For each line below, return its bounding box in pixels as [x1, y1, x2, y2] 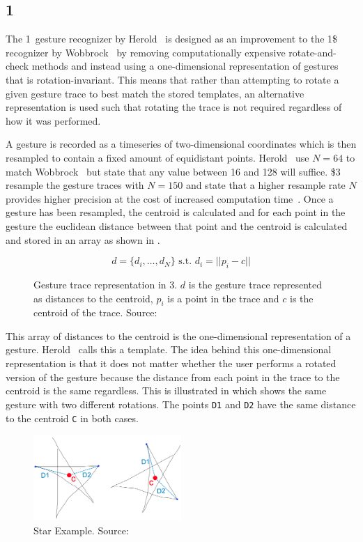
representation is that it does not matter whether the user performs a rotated [6, 356, 337, 371]
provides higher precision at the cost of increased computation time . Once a [6, 191, 334, 206]
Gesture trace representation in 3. [33, 277, 178, 291]
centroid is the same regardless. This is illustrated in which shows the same [6, 383, 327, 398]
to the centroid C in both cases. [6, 410, 139, 425]
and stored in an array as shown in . [6, 232, 160, 247]
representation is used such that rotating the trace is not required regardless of [6, 100, 342, 114]
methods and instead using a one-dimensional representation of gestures [31, 59, 339, 73]
